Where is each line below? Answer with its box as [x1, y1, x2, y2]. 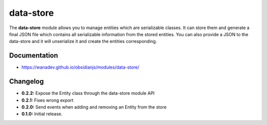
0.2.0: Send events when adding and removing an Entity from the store [21, 104, 167, 110]
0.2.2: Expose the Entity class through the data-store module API [21, 90, 155, 96]
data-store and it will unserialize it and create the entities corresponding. [9, 39, 157, 44]
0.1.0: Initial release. [21, 111, 63, 117]
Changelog [9, 77, 44, 86]
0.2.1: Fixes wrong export [21, 97, 74, 103]
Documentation [9, 51, 58, 60]
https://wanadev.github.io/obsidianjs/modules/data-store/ [21, 64, 139, 70]
